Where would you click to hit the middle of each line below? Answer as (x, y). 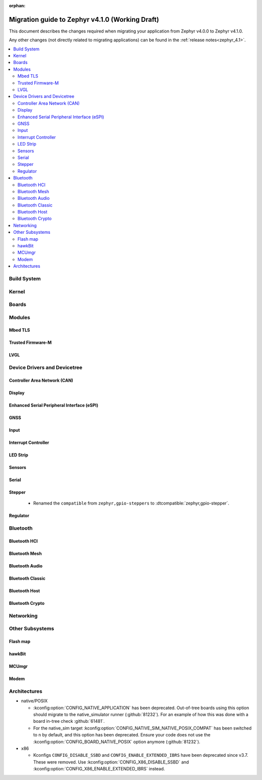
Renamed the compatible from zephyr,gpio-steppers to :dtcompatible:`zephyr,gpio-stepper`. (131, 503)
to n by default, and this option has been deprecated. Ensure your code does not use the (122, 735)
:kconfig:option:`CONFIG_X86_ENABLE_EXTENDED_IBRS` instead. (99, 769)
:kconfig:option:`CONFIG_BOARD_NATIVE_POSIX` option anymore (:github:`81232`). (117, 742)
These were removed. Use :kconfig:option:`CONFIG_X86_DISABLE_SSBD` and (111, 762)
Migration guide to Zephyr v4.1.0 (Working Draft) (84, 19)
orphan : (17, 6)
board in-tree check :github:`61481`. (69, 721)
